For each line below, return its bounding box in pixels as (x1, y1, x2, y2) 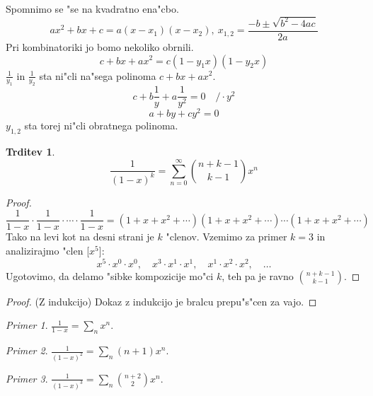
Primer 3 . (6, 371, 48, 385)
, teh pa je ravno (222, 268, 294, 283)
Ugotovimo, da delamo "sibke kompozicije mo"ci (6, 268, 214, 283)
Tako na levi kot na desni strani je (6, 229, 154, 244)
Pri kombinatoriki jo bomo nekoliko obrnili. (6, 39, 194, 54)
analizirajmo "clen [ (6, 243, 90, 258)
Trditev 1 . (6, 144, 55, 159)
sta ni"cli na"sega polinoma (39, 68, 156, 83)
